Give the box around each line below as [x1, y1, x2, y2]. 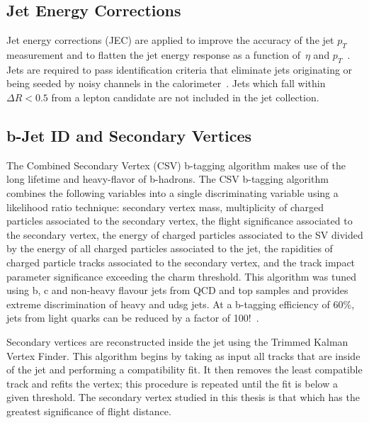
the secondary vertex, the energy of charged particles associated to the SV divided [6, 227, 363, 242]
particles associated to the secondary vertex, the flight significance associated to [6, 213, 353, 228]
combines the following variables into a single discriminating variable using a [6, 185, 339, 200]
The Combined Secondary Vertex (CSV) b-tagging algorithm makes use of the [6, 157, 346, 172]
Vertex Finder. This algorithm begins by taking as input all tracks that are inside [6, 348, 361, 363]
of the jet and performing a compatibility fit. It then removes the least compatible [6, 362, 363, 377]
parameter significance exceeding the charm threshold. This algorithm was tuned [6, 269, 356, 283]
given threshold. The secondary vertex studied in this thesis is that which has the [6, 390, 360, 405]
